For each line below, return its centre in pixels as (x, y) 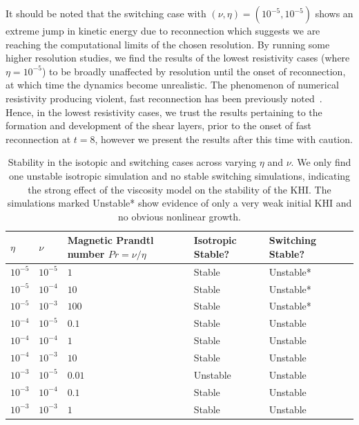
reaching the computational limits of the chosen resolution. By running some (168, 44)
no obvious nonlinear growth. (179, 216)
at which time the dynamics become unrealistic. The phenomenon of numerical (172, 85)
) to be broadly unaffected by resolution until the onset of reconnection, (194, 71)
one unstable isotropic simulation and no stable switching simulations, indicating (179, 175)
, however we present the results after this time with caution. (224, 139)
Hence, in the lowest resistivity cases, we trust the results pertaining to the (164, 112)
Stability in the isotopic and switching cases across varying (132, 162)
